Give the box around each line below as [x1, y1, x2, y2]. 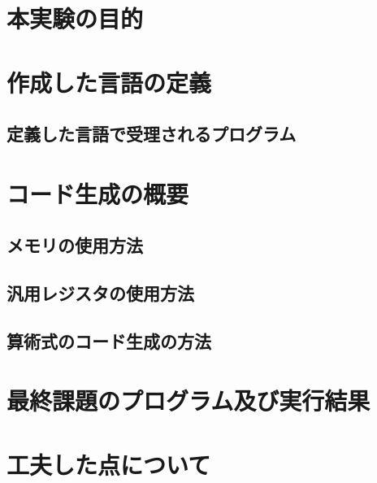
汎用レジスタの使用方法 [6, 281, 194, 306]
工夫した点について [6, 447, 211, 481]
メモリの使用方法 [6, 233, 143, 258]
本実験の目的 [6, 2, 144, 35]
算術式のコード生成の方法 [6, 328, 211, 353]
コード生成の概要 [6, 176, 189, 210]
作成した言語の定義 [6, 65, 212, 98]
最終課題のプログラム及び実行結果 [6, 384, 370, 417]
